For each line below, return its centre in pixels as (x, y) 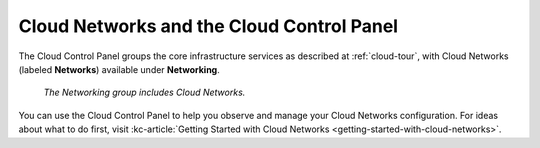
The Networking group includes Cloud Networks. (144, 92)
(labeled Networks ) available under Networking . (119, 69)
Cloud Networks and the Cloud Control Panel (208, 26)
